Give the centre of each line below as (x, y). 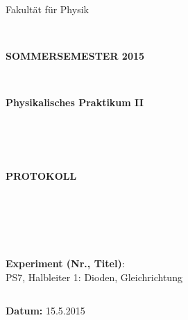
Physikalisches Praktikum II (75, 102)
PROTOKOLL (41, 176)
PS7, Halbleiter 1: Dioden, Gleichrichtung (94, 277)
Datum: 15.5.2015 (45, 310)
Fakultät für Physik (47, 9)
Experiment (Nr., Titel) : (65, 263)
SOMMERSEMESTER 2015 (75, 55)
